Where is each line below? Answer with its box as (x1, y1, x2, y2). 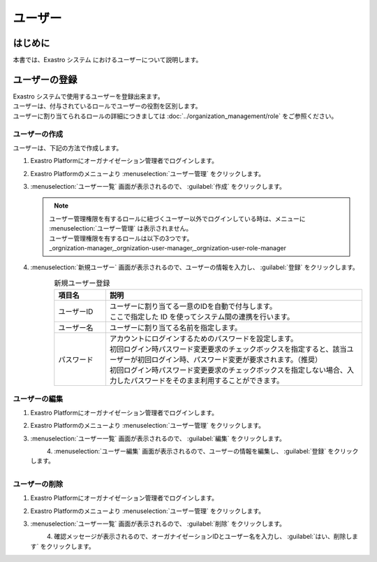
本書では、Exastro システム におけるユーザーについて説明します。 (13, 56, 202, 64)
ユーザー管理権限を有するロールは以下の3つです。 (49, 234, 193, 243)
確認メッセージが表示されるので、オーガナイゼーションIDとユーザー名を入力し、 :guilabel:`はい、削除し (54, 532, 353, 541)
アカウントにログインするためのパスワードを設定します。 (109, 334, 298, 344)
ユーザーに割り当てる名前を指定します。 (109, 323, 242, 333)
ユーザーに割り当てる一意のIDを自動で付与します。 (109, 301, 277, 311)
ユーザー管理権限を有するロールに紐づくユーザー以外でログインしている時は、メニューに (49, 214, 306, 223)
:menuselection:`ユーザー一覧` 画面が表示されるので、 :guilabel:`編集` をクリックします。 (30, 434, 286, 442)
